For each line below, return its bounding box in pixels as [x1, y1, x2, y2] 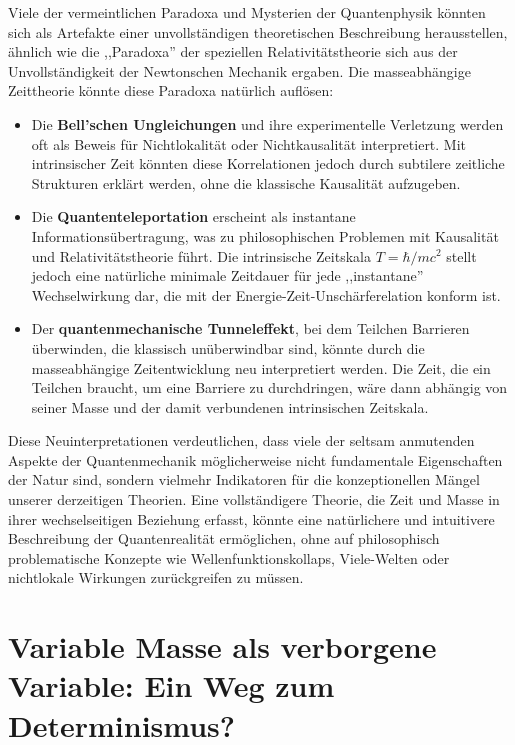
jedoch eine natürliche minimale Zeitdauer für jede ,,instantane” [31, 265, 424, 286]
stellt [446, 245, 477, 266]
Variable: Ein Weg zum [8, 665, 335, 706]
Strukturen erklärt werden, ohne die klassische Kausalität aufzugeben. [31, 172, 461, 193]
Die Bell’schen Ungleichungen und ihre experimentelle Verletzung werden [31, 113, 504, 134]
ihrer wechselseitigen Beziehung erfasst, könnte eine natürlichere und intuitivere [8, 508, 495, 529]
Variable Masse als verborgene [8, 626, 437, 667]
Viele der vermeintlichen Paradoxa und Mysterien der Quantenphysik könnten [8, 2, 486, 22]
